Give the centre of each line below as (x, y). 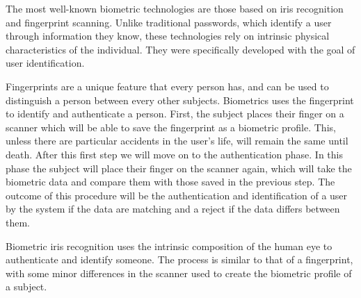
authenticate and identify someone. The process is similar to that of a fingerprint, (179, 259)
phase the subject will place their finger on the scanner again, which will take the (179, 168)
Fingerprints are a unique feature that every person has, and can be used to (167, 86)
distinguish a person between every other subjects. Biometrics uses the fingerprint (180, 100)
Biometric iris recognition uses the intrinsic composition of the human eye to (169, 246)
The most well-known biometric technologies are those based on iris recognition (175, 8)
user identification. (45, 63)
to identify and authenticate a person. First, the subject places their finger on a (175, 114)
